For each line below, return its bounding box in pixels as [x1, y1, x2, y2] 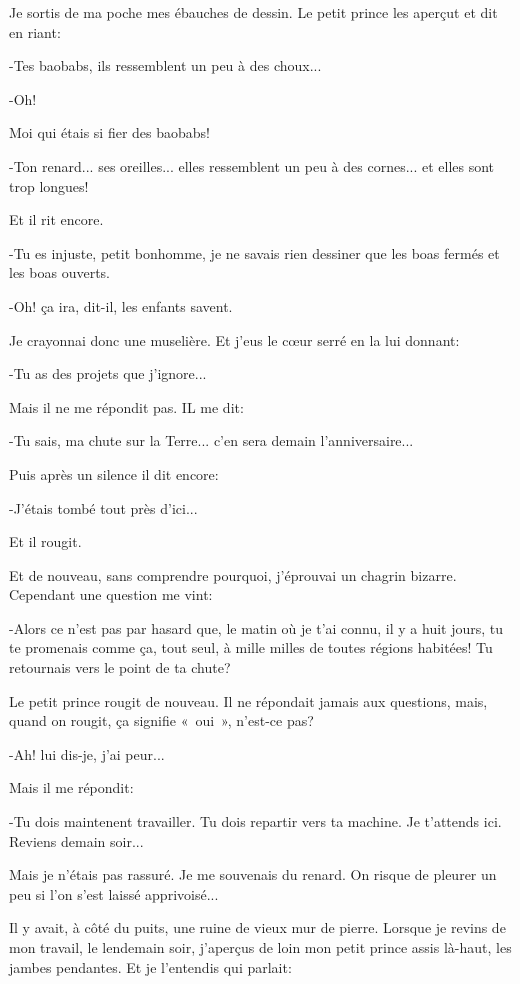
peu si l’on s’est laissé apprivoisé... [9, 883, 219, 904]
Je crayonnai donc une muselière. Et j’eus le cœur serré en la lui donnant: [9, 329, 460, 350]
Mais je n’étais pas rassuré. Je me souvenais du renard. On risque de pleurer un [9, 864, 497, 885]
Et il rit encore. [9, 209, 104, 230]
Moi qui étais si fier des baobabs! [9, 122, 211, 143]
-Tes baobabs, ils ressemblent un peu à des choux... [9, 55, 322, 76]
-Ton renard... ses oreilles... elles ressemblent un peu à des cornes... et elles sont [9, 155, 495, 176]
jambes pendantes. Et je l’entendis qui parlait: [9, 956, 292, 977]
